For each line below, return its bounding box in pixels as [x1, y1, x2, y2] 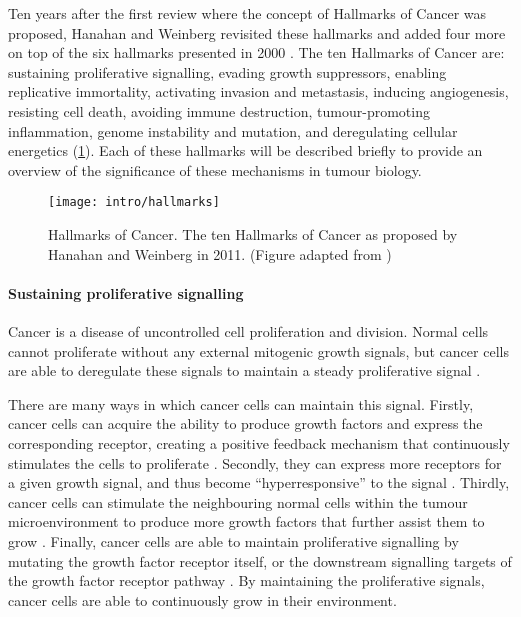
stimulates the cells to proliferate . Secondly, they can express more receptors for [8, 452, 502, 473]
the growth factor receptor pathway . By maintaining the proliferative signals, [8, 570, 485, 591]
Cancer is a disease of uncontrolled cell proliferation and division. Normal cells [8, 320, 489, 341]
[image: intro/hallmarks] [48, 195, 220, 210]
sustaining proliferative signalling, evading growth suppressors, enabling [8, 61, 447, 82]
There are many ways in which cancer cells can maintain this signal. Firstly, [8, 393, 474, 414]
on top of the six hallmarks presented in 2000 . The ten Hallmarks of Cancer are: [8, 42, 505, 63]
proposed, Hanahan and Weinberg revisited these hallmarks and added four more [8, 22, 506, 43]
